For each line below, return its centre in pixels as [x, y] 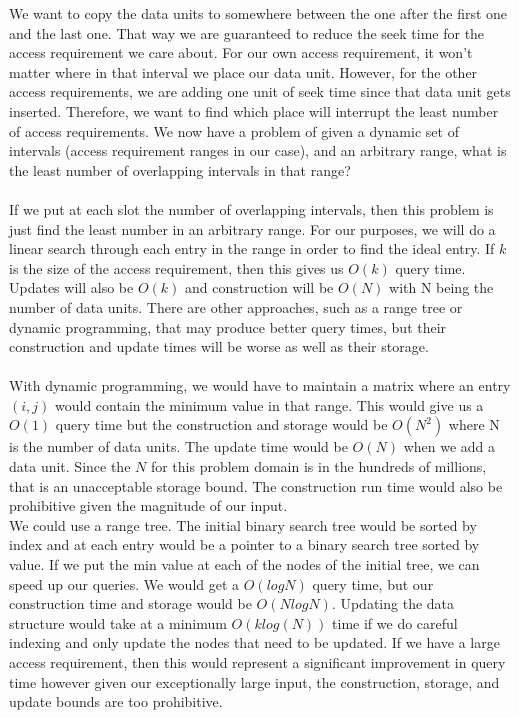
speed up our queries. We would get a [124, 583]
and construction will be [259, 287]
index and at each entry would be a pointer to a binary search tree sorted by [244, 544]
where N [474, 424]
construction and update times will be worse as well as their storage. [219, 346]
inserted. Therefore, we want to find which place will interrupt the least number [254, 110]
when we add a [449, 446]
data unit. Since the [70, 466]
